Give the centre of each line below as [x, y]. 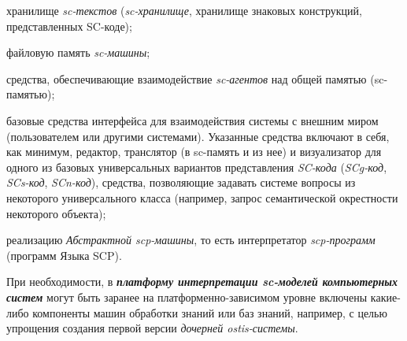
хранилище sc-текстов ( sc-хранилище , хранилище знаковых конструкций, [184, 10]
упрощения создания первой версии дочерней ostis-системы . [152, 328]
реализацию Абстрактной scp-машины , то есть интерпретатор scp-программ [191, 240]
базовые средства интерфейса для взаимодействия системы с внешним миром [192, 120]
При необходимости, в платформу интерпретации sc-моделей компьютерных [202, 282]
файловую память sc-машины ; [78, 52]
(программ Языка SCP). [64, 255]
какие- [385, 297]
